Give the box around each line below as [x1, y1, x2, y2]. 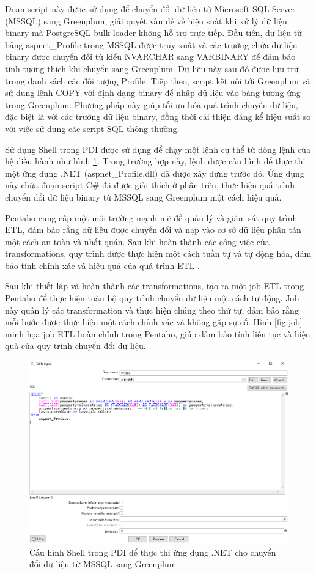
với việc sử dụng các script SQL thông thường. [5, 122, 180, 134]
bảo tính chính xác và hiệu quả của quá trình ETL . [5, 259, 200, 271]
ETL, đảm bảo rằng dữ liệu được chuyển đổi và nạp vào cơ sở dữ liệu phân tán [5, 223, 301, 236]
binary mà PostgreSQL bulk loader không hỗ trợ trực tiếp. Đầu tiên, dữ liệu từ [5, 26, 302, 39]
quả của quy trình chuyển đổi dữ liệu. [5, 339, 146, 352]
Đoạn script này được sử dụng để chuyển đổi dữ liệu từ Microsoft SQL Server [5, 2, 296, 15]
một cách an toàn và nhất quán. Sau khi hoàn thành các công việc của [5, 235, 270, 248]
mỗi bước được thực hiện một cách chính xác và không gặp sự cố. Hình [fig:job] [5, 315, 303, 328]
